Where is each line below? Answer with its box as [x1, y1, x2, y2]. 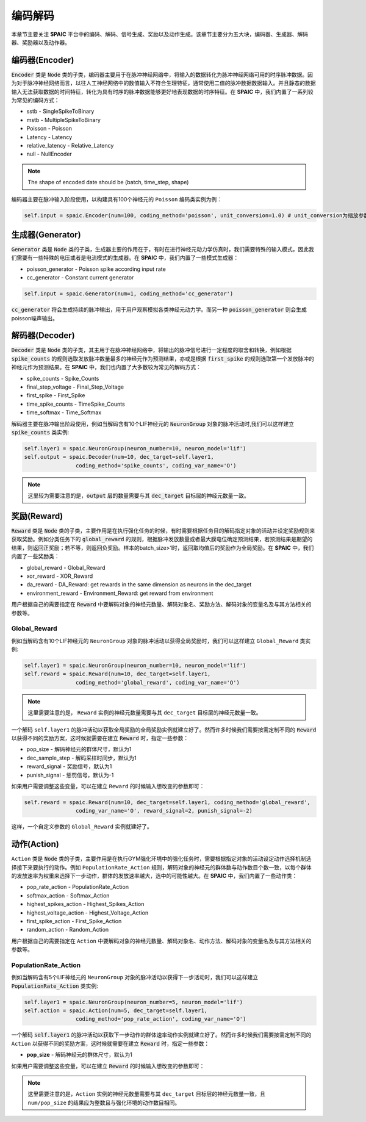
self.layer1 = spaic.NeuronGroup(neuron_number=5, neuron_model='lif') [24, 998, 243, 1005]
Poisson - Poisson [26, 125, 73, 132]
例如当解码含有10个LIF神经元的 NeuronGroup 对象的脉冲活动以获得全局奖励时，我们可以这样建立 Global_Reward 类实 [11, 637, 311, 644]
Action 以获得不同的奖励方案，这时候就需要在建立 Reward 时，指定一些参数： [11, 1040, 210, 1047]
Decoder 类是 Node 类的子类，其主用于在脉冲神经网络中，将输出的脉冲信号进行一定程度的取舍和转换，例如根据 [11, 347, 292, 354]
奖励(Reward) [11, 511, 63, 521]
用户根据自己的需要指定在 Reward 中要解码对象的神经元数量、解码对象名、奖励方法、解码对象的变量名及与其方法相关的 [11, 601, 312, 608]
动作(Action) [11, 839, 59, 849]
